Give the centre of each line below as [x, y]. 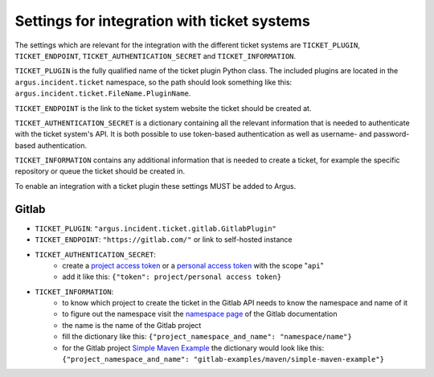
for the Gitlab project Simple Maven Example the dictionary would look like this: [193, 348]
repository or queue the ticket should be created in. [100, 171]
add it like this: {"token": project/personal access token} [172, 277]
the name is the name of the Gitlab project [132, 325]
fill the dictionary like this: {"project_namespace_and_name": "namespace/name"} [207, 337]
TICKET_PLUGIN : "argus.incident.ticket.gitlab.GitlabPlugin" [156, 228]
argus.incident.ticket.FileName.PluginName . [103, 93]
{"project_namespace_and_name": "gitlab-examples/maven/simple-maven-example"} [223, 359]
